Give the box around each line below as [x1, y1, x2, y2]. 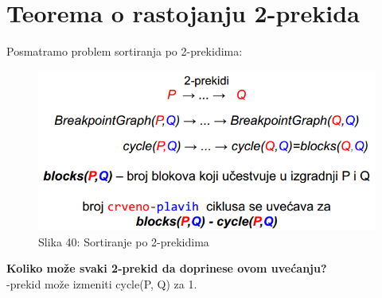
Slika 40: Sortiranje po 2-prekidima [38, 233, 209, 250]
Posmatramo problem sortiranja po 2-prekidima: [6, 43, 243, 60]
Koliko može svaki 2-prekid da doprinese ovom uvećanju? [6, 260, 327, 277]
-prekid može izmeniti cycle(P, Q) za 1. [6, 275, 197, 292]
